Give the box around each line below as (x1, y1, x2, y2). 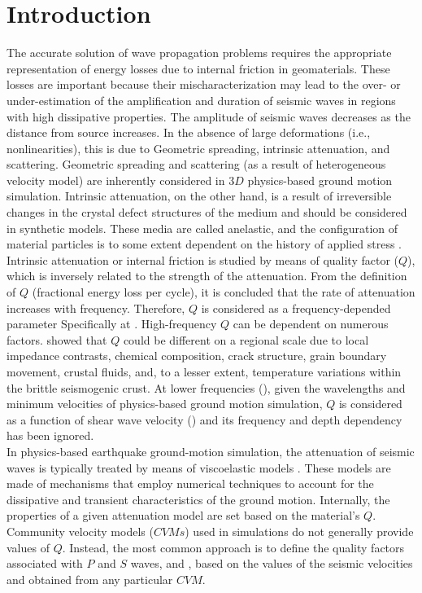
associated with (7, 555, 83, 572)
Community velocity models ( (7, 522, 154, 539)
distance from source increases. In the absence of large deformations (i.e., (7, 124, 371, 141)
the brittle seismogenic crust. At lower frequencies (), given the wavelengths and (7, 379, 406, 396)
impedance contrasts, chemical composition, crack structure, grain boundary (7, 347, 387, 364)
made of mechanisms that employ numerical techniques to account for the (7, 475, 374, 492)
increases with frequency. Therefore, (7, 299, 185, 316)
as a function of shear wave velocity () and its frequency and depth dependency (7, 411, 402, 428)
